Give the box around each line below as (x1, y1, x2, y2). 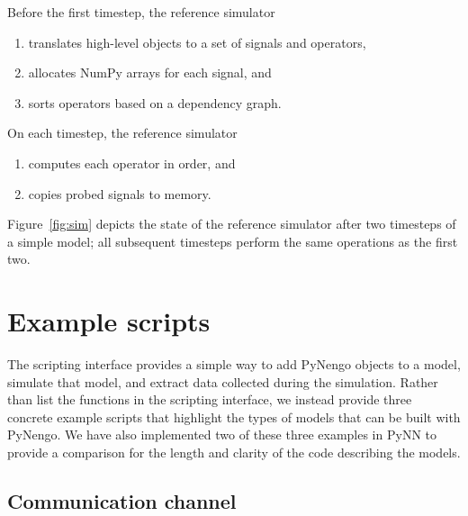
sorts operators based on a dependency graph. (28, 93, 282, 112)
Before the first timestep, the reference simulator (7, 3, 275, 21)
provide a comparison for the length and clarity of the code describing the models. (7, 443, 461, 462)
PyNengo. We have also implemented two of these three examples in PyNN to (7, 425, 436, 444)
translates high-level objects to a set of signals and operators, (28, 32, 366, 51)
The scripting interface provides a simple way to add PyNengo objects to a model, (7, 355, 461, 374)
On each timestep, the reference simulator (7, 123, 238, 142)
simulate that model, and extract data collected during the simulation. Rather (7, 372, 438, 391)
